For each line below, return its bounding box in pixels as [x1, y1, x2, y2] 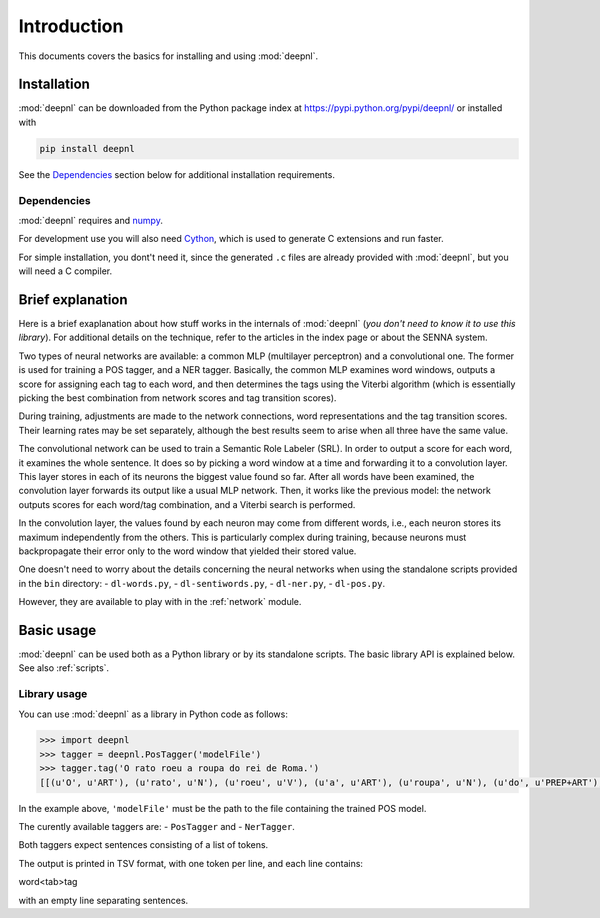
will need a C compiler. [18, 265, 113, 277]
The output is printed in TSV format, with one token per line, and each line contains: [18, 857, 364, 869]
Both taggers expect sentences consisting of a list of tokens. [18, 839, 269, 851]
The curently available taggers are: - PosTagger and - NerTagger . [18, 821, 295, 833]
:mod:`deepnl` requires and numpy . [18, 214, 164, 226]
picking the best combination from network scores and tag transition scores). [18, 391, 337, 404]
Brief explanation [18, 291, 129, 308]
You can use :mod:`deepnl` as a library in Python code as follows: [18, 708, 289, 720]
